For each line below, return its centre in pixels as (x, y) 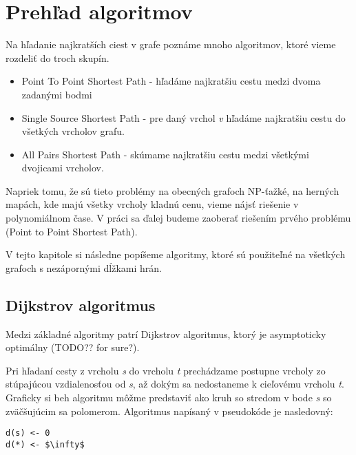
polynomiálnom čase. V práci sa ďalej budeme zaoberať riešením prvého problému (178, 218)
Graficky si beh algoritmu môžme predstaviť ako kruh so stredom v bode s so (169, 398)
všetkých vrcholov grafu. (73, 131)
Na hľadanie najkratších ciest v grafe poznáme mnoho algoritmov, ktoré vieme (171, 44)
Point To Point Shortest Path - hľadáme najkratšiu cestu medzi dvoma (171, 81)
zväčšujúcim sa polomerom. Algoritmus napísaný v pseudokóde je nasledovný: (169, 411)
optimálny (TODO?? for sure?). (73, 347)
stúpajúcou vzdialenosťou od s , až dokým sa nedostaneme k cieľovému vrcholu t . (175, 384)
